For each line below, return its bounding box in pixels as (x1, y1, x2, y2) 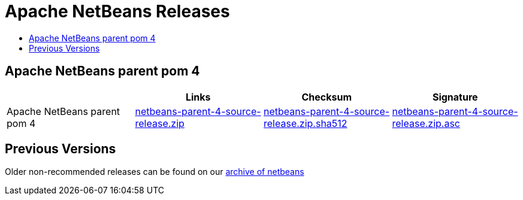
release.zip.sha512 (264, 117, 347, 129)
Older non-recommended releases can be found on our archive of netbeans (5, 166, 304, 177)
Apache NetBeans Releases (5, 1, 230, 22)
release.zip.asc (392, 117, 460, 129)
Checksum (301, 90, 352, 103)
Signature (432, 90, 478, 103)
